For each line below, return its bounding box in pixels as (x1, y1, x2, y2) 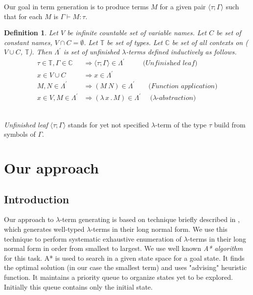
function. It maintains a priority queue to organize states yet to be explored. (4, 272, 233, 282)
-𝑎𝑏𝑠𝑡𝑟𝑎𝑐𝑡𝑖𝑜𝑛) (157, 95, 196, 102)
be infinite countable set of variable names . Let (67, 27, 207, 38)
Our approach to (4, 214, 54, 224)
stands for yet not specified (68, 119, 149, 129)
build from (214, 119, 246, 129)
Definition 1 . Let (4, 27, 58, 38)
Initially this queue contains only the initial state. (4, 281, 153, 292)
